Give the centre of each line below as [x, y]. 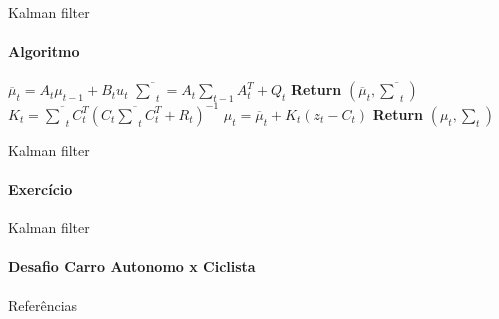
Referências [43, 304]
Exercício [40, 189]
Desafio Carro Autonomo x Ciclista [132, 266]
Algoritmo [44, 51]
